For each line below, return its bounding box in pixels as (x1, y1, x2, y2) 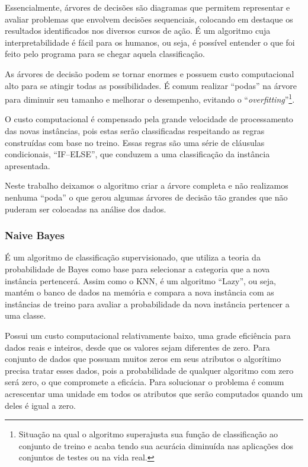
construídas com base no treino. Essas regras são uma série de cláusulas (5, 136, 265, 148)
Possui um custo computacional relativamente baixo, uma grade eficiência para (5, 329, 291, 341)
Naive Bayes (5, 228, 65, 243)
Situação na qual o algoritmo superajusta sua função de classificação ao (18, 428, 278, 440)
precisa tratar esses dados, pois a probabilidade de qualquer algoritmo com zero (5, 364, 294, 376)
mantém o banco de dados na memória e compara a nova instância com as (5, 286, 274, 298)
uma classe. (5, 309, 46, 322)
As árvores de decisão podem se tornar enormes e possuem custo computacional (5, 67, 294, 80)
